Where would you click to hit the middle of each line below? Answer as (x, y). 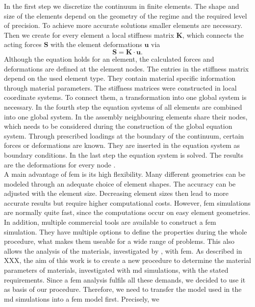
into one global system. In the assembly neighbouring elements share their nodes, (126, 116)
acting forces (23, 44)
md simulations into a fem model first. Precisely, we (82, 298)
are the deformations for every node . (60, 164)
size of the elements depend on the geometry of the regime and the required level (126, 15)
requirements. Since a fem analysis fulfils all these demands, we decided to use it (125, 279)
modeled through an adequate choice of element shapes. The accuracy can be (120, 183)
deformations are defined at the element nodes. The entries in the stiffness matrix (127, 68)
